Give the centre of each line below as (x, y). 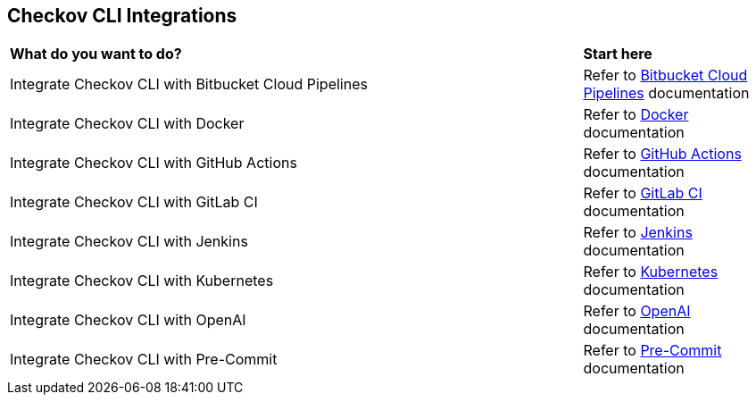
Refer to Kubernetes (651, 272)
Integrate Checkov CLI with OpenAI (128, 320)
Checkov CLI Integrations (122, 16)
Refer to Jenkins (638, 233)
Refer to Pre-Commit (652, 351)
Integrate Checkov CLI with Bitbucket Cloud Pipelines (189, 84)
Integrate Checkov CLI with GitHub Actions (154, 163)
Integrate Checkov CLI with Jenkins (129, 242)
